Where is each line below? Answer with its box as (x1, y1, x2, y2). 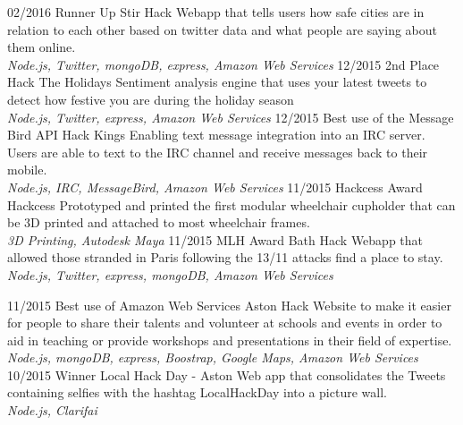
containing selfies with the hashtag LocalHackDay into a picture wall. (7, 383, 387, 402)
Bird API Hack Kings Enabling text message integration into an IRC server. (7, 125, 425, 144)
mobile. (7, 160, 47, 179)
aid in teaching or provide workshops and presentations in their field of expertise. (7, 330, 452, 349)
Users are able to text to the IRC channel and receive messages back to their (7, 142, 428, 161)
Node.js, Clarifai (7, 401, 97, 420)
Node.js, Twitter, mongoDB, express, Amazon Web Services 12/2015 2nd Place (7, 55, 440, 73)
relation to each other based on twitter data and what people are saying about (7, 20, 437, 38)
